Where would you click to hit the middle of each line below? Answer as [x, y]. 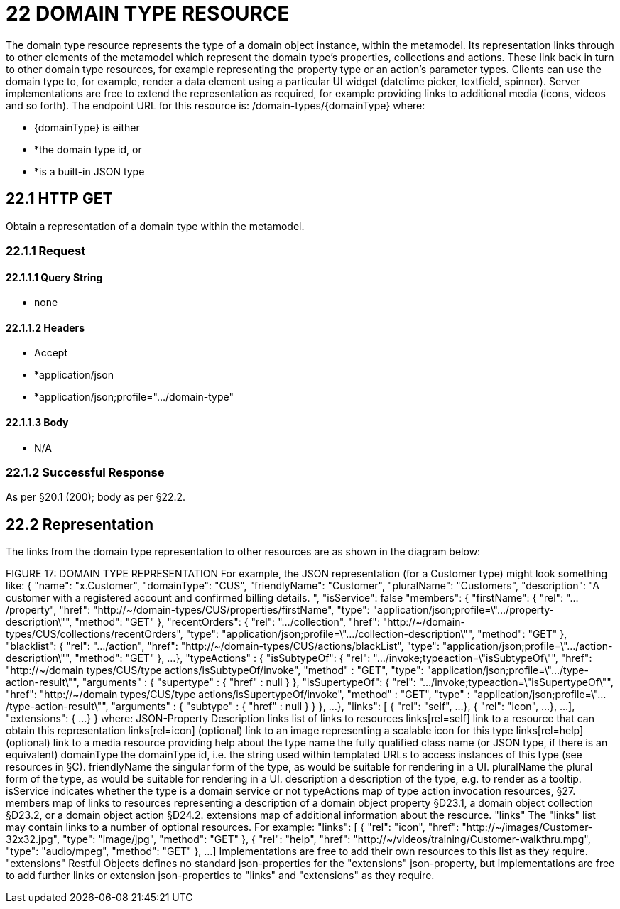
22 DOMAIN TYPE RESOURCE [148, 13]
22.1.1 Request [46, 250]
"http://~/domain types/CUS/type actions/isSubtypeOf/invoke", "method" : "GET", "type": [215, 670]
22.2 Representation [80, 524]
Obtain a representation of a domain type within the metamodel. [155, 226]
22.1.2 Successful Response [85, 472]
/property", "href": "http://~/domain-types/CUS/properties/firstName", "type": [188, 610]
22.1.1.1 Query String [54, 277]
